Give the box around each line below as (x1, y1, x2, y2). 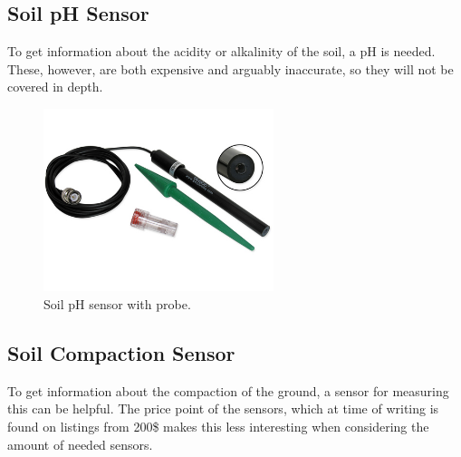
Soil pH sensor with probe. (43, 294, 191, 313)
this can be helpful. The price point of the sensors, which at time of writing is (7, 399, 439, 418)
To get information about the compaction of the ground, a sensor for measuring (7, 381, 449, 400)
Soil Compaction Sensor (7, 338, 235, 366)
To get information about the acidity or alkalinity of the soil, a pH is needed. (7, 42, 436, 61)
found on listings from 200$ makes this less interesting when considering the (7, 416, 429, 435)
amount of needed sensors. (7, 434, 153, 453)
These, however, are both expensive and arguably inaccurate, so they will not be (7, 59, 454, 78)
